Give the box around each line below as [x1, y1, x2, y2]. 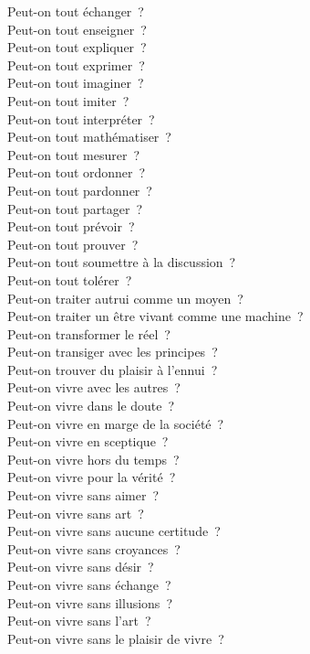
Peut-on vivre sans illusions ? [7, 593, 172, 612]
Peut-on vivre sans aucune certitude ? [7, 521, 221, 541]
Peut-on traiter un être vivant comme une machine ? [7, 306, 304, 326]
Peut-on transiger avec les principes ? [7, 342, 218, 361]
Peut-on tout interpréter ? [7, 109, 155, 128]
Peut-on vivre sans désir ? [7, 557, 154, 576]
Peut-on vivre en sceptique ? [7, 432, 169, 451]
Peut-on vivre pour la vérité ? [7, 467, 176, 487]
